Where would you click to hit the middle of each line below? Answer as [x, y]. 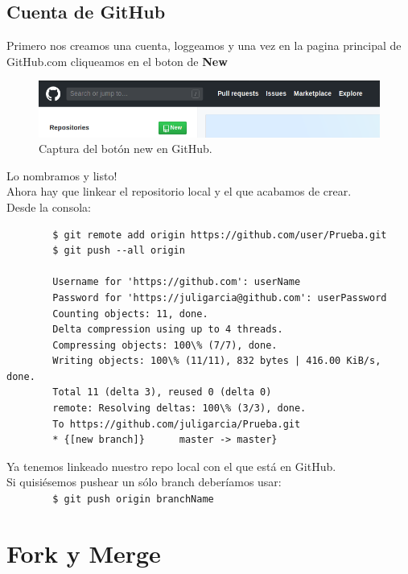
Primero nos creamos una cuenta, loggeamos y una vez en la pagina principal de [204, 45]
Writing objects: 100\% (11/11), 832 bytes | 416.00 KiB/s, [217, 361]
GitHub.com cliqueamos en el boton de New [117, 61]
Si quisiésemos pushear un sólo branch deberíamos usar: [144, 482]
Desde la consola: [49, 206]
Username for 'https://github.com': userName [177, 282]
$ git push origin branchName [133, 500]
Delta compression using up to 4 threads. [168, 330]
